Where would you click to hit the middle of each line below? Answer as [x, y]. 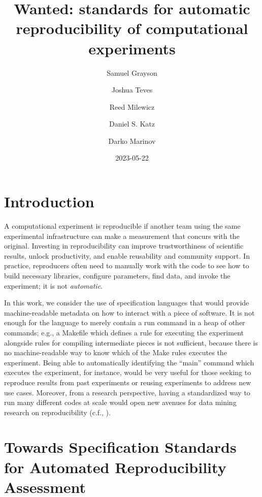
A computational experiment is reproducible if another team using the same [122, 226]
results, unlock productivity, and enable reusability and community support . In [127, 255]
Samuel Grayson [132, 72]
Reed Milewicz [132, 106]
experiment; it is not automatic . [53, 285]
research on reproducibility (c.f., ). [57, 412]
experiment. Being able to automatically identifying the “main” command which [129, 362]
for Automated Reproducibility [115, 467]
